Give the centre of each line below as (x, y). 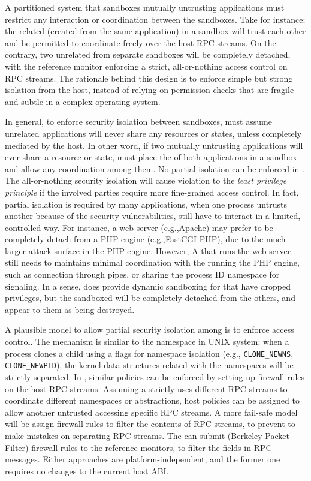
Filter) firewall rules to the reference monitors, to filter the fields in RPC (138, 447)
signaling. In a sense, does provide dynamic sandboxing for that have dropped (148, 286)
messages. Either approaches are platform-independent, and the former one (143, 459)
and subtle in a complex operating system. (83, 101)
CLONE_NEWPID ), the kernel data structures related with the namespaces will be (149, 365)
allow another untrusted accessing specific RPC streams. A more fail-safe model (151, 412)
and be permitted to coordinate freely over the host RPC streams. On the (141, 42)
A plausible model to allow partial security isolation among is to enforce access (150, 330)
